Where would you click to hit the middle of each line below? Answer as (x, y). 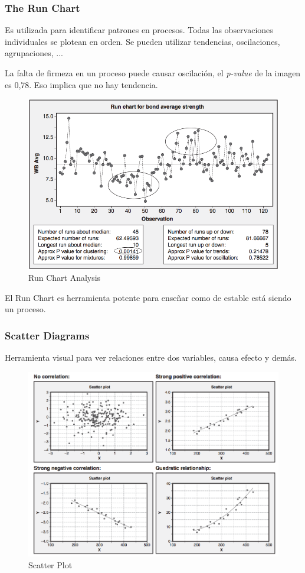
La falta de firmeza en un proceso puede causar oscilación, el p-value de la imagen (153, 73)
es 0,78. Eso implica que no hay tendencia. (81, 84)
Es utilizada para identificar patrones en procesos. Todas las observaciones (139, 30)
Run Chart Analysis (65, 278)
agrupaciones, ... (34, 53)
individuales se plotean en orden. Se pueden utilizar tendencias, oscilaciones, (142, 41)
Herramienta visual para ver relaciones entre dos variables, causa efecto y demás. (151, 357)
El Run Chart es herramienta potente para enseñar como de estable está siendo (148, 297)
